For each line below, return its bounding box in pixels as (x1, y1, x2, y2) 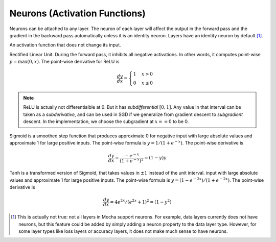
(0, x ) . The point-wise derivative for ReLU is (27, 59, 120, 65)
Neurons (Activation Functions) (9, 8, 146, 19)
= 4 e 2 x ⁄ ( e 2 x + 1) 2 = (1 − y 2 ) (110, 198, 172, 205)
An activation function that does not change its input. (9, 42, 121, 48)
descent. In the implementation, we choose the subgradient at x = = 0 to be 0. (23, 118, 189, 125)
